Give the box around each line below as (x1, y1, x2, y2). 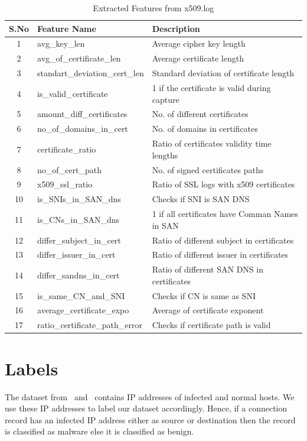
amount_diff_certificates (37, 108, 128, 120)
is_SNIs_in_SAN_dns (37, 193, 121, 205)
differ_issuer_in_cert (37, 248, 116, 261)
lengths (152, 148, 178, 161)
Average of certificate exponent (152, 304, 264, 316)
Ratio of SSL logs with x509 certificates (152, 178, 295, 190)
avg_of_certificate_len (37, 52, 121, 64)
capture (152, 93, 179, 105)
